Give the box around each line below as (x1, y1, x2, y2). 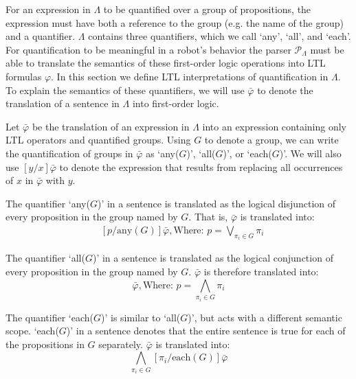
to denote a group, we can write (204, 133, 339, 147)
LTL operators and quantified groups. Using (5, 133, 191, 147)
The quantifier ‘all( (5, 251, 85, 265)
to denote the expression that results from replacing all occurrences (59, 159, 343, 174)
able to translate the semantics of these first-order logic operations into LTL (5, 56, 326, 70)
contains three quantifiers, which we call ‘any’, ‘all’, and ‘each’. (88, 29, 351, 43)
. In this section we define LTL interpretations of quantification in (51, 69, 329, 83)
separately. (98, 336, 143, 351)
